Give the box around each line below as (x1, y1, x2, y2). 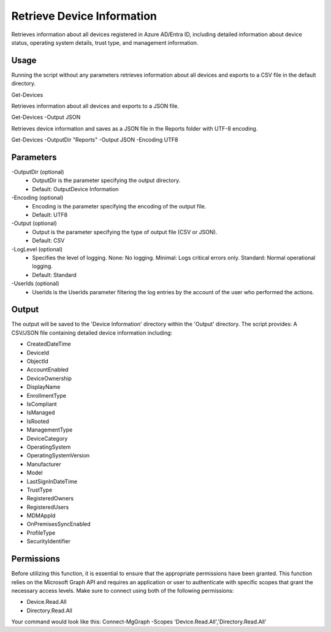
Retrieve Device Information (11, 9, 158, 23)
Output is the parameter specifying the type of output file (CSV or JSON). (32, 228, 218, 235)
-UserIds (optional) (11, 280, 59, 287)
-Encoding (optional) (11, 194, 64, 202)
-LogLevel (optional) (11, 245, 63, 253)
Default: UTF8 (32, 211, 67, 219)
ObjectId (26, 357, 48, 365)
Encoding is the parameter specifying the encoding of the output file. (32, 202, 207, 210)
